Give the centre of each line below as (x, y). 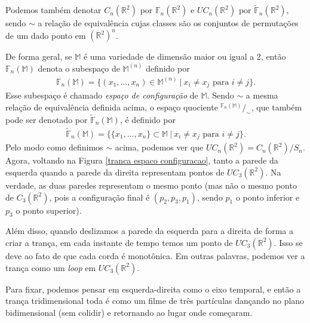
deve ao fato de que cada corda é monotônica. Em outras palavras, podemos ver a (155, 255)
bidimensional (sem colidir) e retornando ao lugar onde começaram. (129, 312)
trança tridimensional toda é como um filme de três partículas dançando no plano (155, 301)
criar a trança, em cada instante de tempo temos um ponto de (119, 242)
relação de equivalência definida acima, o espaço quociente (112, 107)
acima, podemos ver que (159, 147)
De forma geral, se (39, 56)
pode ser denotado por (47, 120)
